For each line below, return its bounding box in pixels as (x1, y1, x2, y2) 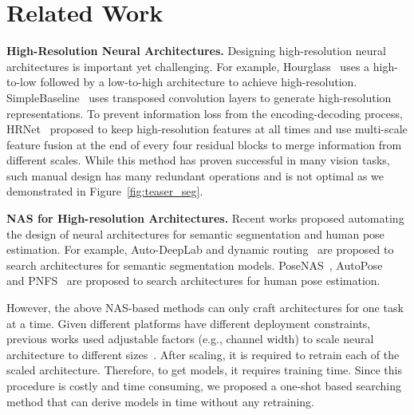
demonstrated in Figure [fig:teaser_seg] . (6, 183, 203, 200)
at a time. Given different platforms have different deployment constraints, (6, 314, 371, 331)
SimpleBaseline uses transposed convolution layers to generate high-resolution (6, 89, 392, 105)
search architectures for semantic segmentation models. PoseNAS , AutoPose (6, 256, 383, 273)
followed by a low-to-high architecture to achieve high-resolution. (40, 73, 357, 90)
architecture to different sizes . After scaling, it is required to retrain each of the (6, 346, 400, 362)
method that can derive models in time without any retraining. (6, 393, 314, 409)
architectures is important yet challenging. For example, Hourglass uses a (6, 57, 370, 74)
